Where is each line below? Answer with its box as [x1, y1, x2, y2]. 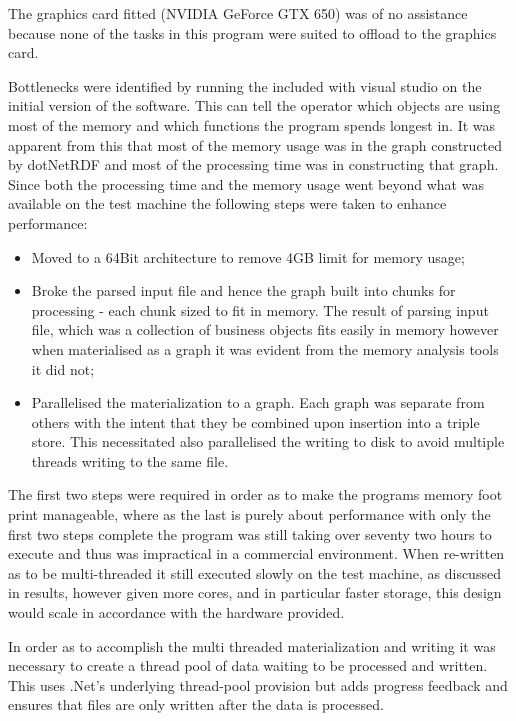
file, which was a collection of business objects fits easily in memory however [31, 319, 499, 340]
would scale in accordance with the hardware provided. [8, 602, 345, 623]
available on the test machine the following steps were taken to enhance [8, 193, 447, 214]
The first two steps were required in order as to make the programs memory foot [8, 484, 503, 505]
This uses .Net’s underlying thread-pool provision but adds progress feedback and [8, 674, 508, 695]
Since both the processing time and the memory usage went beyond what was [8, 173, 484, 194]
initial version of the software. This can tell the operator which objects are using [8, 95, 501, 116]
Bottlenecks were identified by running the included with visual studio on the [8, 75, 482, 96]
